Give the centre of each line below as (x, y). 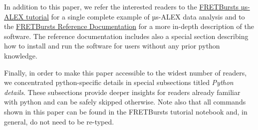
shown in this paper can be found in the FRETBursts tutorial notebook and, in (126, 111)
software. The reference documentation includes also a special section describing (126, 36)
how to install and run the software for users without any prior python (112, 46)
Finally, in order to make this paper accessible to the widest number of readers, (126, 72)
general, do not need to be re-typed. (59, 121)
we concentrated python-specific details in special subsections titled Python (119, 82)
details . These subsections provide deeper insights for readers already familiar (122, 92)
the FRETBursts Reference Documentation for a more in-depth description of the (129, 26)
